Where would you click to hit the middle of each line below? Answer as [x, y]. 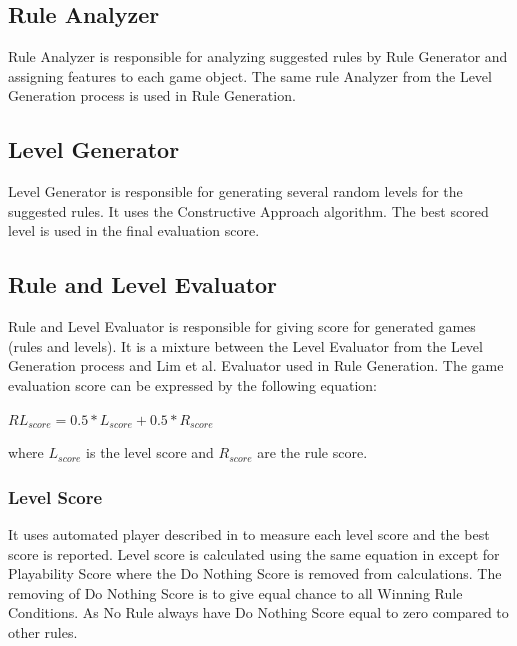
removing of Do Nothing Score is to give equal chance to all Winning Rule [235, 592]
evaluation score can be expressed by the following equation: [192, 384]
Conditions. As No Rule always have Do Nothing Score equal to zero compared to [258, 612]
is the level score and [150, 452]
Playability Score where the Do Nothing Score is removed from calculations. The [255, 573]
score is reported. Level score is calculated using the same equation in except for [254, 553]
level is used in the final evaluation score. [134, 230]
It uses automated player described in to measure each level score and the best [249, 533]
